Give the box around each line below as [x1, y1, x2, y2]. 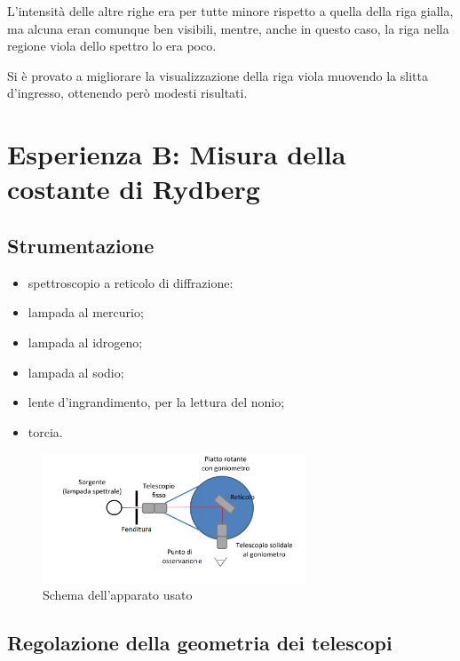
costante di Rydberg [7, 171, 260, 207]
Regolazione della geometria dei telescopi [7, 629, 393, 657]
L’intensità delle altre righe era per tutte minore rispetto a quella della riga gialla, [7, 2, 454, 20]
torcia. [28, 422, 63, 441]
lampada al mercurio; [28, 303, 144, 322]
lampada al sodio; [28, 362, 124, 381]
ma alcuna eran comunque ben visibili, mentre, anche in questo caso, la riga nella [7, 19, 449, 37]
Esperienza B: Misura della [7, 136, 346, 172]
